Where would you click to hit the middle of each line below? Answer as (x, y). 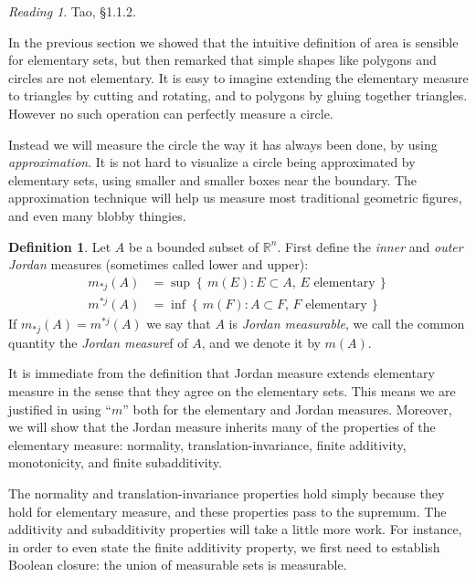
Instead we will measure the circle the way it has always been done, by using (223, 144)
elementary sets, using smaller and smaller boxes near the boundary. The (213, 179)
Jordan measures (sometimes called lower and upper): (159, 264)
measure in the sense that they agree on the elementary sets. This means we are (232, 390)
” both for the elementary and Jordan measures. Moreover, (287, 409)
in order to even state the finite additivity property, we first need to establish (224, 546)
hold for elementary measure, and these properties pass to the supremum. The (227, 511)
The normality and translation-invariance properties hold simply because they (227, 493)
